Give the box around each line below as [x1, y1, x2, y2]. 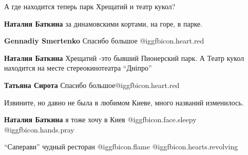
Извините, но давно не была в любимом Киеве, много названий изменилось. [4, 97, 244, 107]
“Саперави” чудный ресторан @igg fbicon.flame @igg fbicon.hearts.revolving [4, 141, 238, 152]
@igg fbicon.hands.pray [4, 124, 74, 135]
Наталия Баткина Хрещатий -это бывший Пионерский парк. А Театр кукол [4, 52, 244, 63]
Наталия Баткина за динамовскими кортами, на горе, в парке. [4, 18, 203, 29]
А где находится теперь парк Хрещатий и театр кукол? [4, 1, 176, 11]
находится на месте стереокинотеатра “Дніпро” [4, 62, 152, 73]
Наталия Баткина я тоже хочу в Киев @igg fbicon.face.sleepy [4, 114, 197, 125]
